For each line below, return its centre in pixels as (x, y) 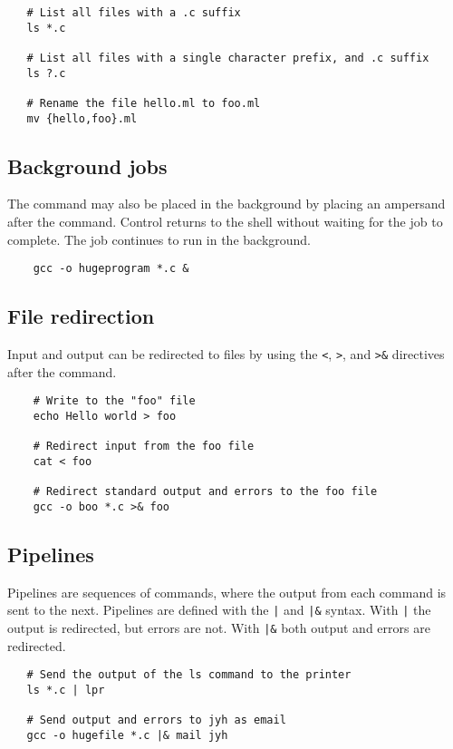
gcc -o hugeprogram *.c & (111, 269)
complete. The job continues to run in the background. (159, 239)
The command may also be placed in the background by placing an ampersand (226, 204)
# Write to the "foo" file (114, 401)
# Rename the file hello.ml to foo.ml (144, 103)
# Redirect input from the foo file (144, 447)
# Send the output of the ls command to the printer (189, 675)
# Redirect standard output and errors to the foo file (205, 492)
